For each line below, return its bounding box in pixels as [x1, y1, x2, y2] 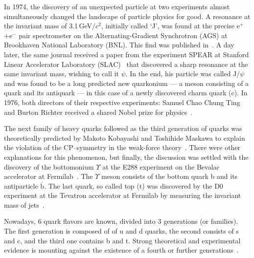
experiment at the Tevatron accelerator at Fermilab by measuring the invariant [4, 190, 241, 200]
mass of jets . [4, 199, 45, 210]
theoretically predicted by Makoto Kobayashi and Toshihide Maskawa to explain [4, 132, 245, 143]
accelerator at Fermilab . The [4, 171, 93, 181]
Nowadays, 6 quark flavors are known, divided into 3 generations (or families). [4, 216, 238, 226]
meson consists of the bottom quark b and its [101, 171, 238, 181]
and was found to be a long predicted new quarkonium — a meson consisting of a [4, 78, 249, 88]
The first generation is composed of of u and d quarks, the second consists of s [4, 226, 239, 236]
